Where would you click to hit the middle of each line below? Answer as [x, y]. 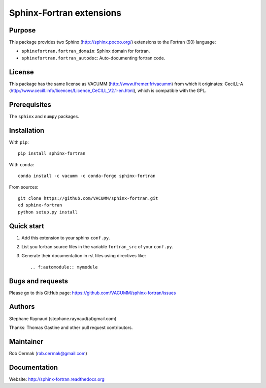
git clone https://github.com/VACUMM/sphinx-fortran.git [88, 198]
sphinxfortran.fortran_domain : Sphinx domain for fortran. [86, 51]
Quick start [27, 226]
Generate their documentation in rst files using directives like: [84, 256]
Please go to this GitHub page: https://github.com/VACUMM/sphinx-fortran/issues [93, 293]
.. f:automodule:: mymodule [64, 267]
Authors [22, 307]
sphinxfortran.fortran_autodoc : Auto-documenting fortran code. [93, 58]
